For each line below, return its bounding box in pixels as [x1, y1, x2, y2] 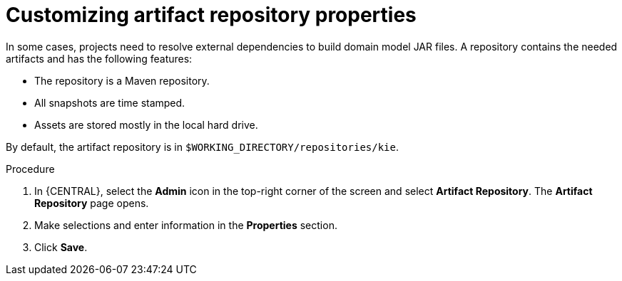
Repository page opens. [34, 196, 149, 209]
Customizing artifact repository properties [6, 3, 417, 27]
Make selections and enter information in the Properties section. [34, 218, 337, 231]
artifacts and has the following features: [6, 52, 193, 65]
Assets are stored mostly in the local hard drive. [34, 118, 258, 131]
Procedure [6, 162, 55, 175]
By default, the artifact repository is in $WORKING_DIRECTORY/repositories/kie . [6, 140, 399, 153]
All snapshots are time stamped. [34, 96, 185, 109]
